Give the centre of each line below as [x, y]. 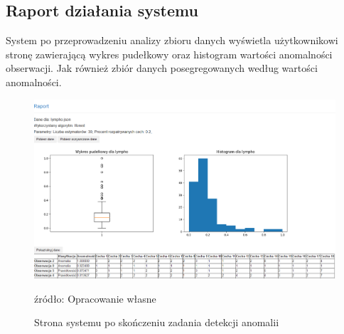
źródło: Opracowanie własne [95, 298]
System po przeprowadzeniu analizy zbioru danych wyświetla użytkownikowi [172, 40]
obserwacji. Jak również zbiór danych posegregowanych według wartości [162, 68]
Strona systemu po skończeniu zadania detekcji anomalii [157, 322]
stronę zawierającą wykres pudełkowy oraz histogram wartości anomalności [169, 54]
